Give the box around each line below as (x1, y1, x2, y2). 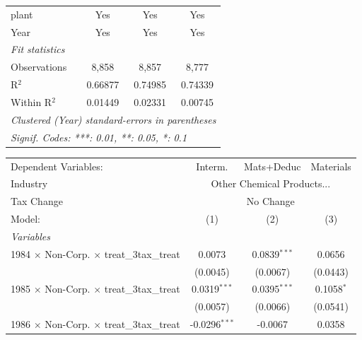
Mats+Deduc (244, 158, 301, 173)
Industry (11, 176, 48, 191)
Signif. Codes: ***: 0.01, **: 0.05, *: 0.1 (11, 129, 187, 144)
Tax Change (11, 194, 63, 209)
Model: (11, 211, 41, 226)
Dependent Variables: (11, 158, 103, 173)
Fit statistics (11, 42, 65, 57)
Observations (11, 59, 67, 74)
